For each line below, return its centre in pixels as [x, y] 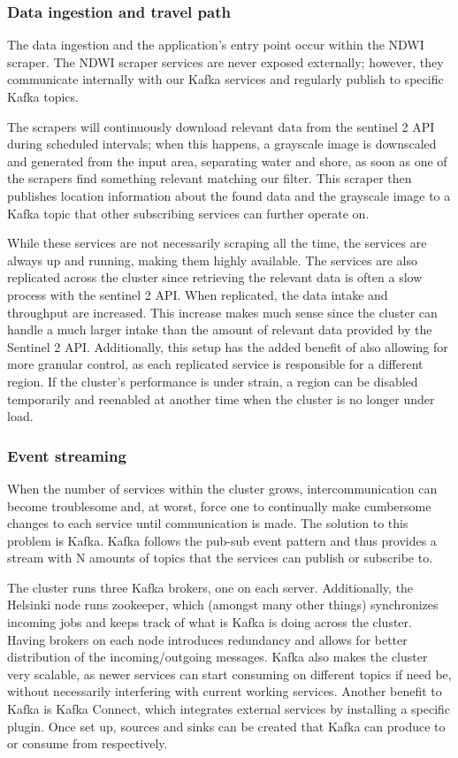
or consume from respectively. [88, 743]
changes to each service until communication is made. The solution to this [208, 523]
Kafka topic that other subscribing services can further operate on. [188, 213]
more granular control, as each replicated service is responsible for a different [215, 364]
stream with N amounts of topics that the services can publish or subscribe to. [220, 558]
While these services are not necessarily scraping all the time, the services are [217, 243]
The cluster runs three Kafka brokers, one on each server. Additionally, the [210, 587]
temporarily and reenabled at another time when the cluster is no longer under [221, 398]
